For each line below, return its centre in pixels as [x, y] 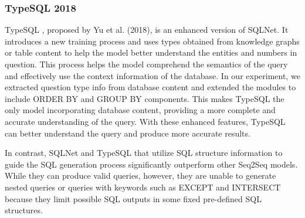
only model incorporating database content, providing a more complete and [140, 110]
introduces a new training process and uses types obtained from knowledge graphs [152, 41]
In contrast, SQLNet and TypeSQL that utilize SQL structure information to [144, 153]
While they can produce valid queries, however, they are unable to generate [140, 176]
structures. [24, 210]
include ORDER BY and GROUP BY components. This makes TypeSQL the [145, 98]
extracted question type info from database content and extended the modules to [150, 87]
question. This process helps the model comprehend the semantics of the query [146, 64]
